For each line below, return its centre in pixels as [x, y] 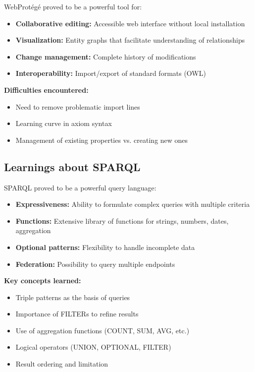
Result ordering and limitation [62, 364]
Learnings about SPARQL [72, 166]
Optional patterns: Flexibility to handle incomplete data [105, 247]
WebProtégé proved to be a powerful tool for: [73, 6]
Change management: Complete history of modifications [106, 56]
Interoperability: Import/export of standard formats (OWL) [111, 73]
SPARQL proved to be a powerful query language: [80, 187]
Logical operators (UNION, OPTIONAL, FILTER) [93, 347]
